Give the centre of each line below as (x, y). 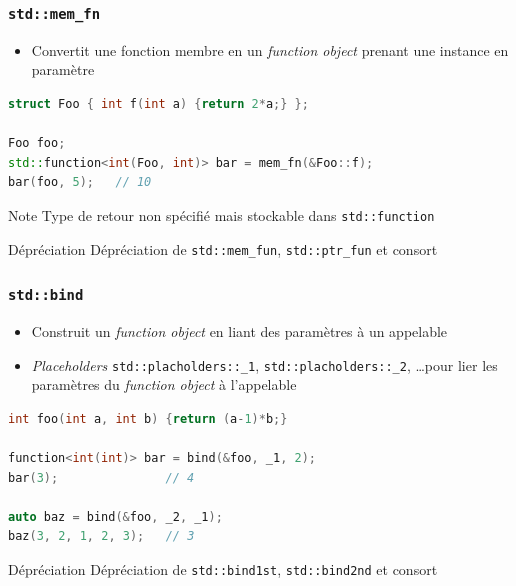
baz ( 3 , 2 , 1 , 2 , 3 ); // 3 (101, 536)
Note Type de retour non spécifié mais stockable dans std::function (221, 214)
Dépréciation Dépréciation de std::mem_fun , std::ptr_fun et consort (223, 248)
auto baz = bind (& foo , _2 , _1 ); (115, 516)
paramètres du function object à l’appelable (164, 384)
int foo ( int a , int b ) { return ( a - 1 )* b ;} (148, 418)
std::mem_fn (54, 13)
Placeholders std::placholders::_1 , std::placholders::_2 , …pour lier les (264, 364)
